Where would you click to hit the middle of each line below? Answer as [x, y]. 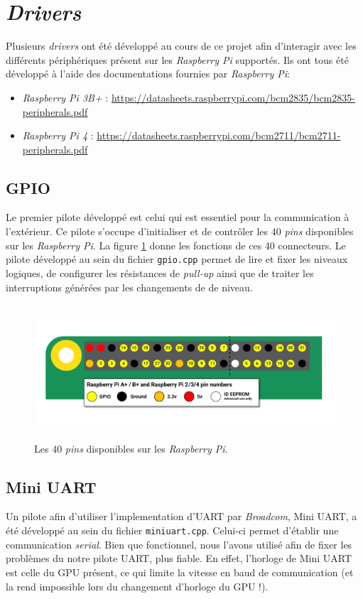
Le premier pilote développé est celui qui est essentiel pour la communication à [178, 217]
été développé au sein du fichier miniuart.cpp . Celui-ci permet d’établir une [172, 530]
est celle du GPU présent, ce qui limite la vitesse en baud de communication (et [180, 572]
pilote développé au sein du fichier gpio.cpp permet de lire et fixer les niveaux [177, 259]
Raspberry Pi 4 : [58, 135]
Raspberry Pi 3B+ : [65, 97]
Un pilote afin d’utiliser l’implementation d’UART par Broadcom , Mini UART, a [181, 516]
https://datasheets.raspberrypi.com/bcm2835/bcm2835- [233, 97]
